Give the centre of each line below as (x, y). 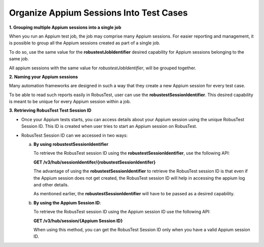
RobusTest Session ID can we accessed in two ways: (75, 135)
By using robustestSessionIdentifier (71, 144)
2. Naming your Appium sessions (44, 77)
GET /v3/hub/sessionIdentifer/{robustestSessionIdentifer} (95, 162)
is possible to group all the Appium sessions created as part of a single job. (85, 43)
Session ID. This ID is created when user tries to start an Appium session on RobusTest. (109, 126)
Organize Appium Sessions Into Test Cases (99, 13)
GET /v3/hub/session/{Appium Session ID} (78, 221)
